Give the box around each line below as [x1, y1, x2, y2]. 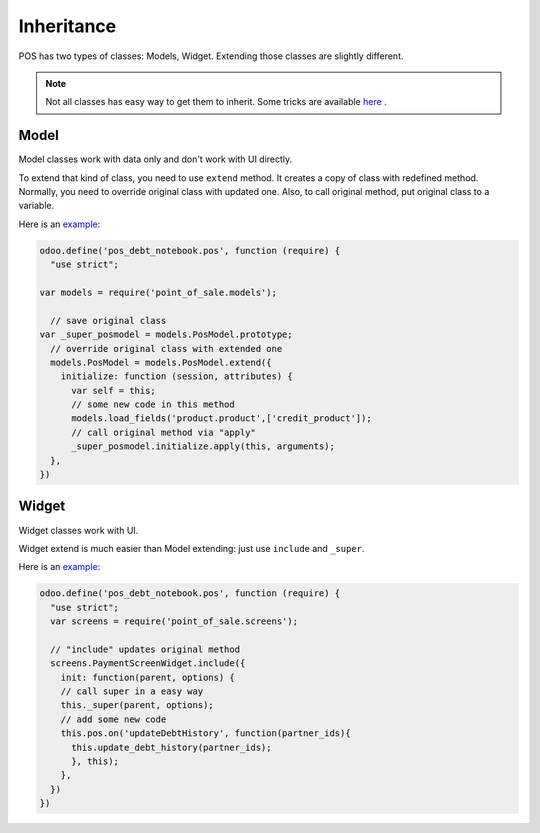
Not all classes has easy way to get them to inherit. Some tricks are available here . [45, 96, 387, 108]
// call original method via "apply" [71, 426, 257, 438]
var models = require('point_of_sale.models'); [39, 286, 277, 298]
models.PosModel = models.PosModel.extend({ [50, 356, 272, 368]
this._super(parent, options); [60, 700, 214, 711]
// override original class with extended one [50, 343, 283, 354]
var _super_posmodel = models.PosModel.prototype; [39, 329, 294, 340]
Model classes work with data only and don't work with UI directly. [18, 153, 293, 165]
